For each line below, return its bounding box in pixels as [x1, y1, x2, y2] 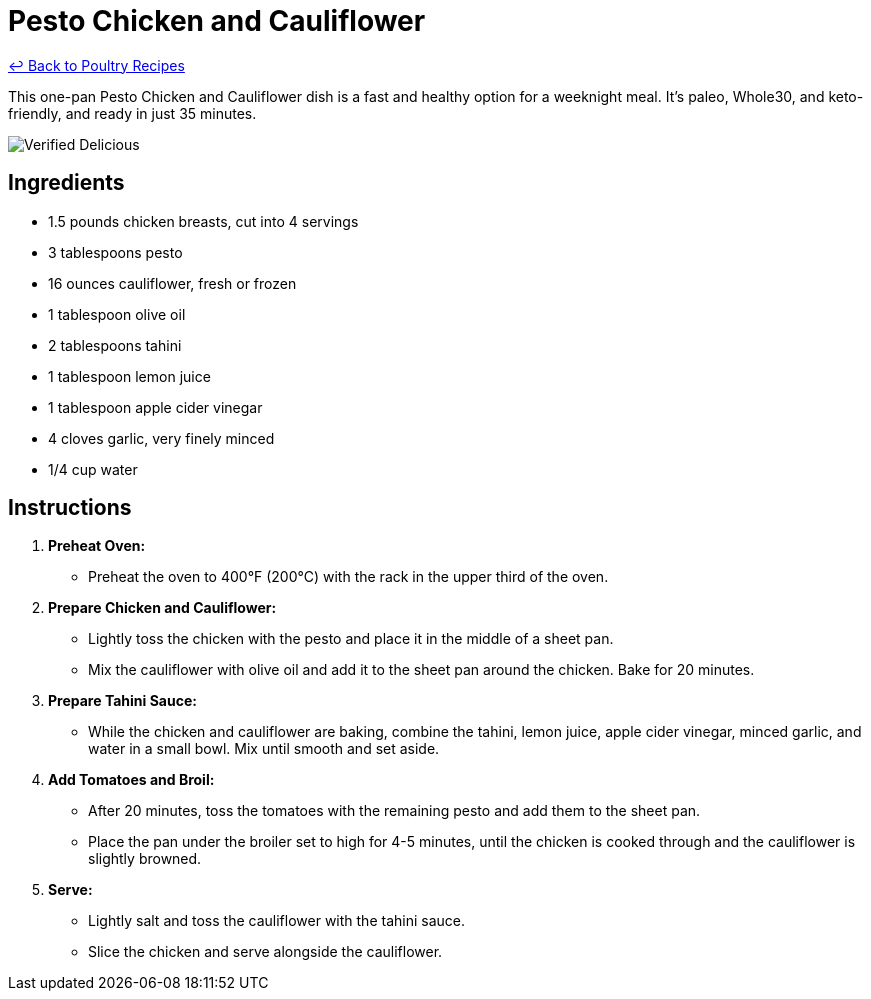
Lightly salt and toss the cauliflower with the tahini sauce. [88, 912, 465, 930]
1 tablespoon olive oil [48, 305, 186, 323]
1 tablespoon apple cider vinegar [48, 398, 263, 416]
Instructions [8, 495, 132, 521]
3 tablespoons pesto [48, 243, 183, 261]
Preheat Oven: [48, 537, 146, 555]
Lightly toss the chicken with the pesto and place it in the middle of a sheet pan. [88, 630, 614, 648]
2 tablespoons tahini [48, 336, 182, 354]
